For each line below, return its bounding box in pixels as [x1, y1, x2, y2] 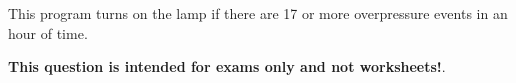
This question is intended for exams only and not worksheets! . [8, 56, 446, 77]
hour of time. [8, 22, 88, 43]
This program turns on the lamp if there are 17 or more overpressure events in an [8, 3, 508, 23]
